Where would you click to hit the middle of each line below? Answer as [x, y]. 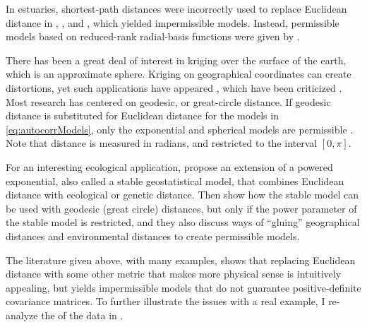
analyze [22, 315]
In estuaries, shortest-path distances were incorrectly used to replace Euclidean [176, 8]
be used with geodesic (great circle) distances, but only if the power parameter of [181, 208]
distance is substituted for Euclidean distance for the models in [142, 115]
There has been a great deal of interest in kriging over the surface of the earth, [176, 60]
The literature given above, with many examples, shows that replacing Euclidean [181, 260]
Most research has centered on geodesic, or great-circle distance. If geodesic [168, 101]
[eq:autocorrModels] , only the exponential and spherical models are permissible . [180, 129]
